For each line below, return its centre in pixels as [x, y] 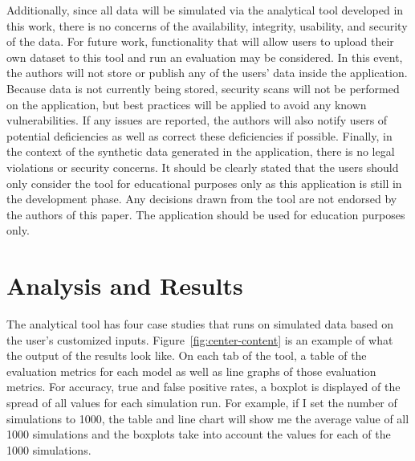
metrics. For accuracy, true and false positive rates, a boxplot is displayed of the [203, 387]
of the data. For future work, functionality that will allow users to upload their [200, 41]
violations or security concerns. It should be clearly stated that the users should [203, 167]
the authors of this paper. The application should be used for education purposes [206, 214]
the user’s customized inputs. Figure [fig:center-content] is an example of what [200, 339]
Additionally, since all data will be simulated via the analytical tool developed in [205, 10]
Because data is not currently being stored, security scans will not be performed [203, 88]
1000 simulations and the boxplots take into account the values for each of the [199, 434]
